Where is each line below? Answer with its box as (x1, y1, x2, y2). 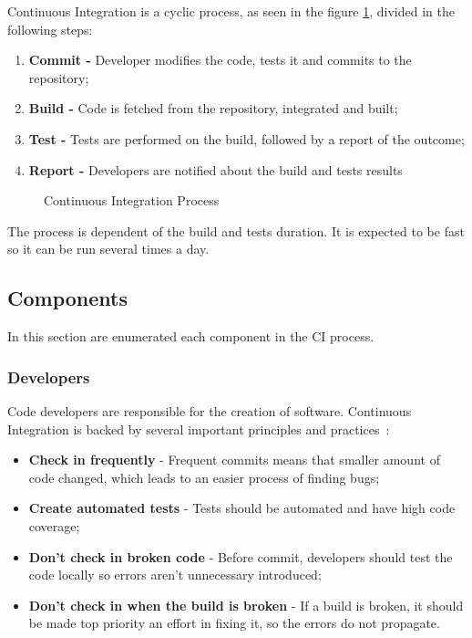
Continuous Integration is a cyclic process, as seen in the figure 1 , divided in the (7, 2, 455, 20)
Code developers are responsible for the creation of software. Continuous (7, 401, 412, 420)
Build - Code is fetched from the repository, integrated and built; (28, 99, 398, 118)
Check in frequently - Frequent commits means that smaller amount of (28, 450, 440, 469)
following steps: (7, 19, 93, 38)
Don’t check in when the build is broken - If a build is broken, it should (28, 595, 464, 614)
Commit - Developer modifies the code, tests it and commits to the (28, 50, 412, 69)
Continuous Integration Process (44, 191, 220, 210)
